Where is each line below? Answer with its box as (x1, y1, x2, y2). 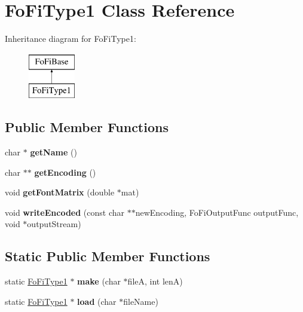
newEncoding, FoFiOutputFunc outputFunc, (135, 206, 299, 218)
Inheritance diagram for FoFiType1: (5, 32, 136, 45)
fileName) (123, 295, 158, 307)
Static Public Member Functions (5, 247, 210, 265)
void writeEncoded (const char (5, 206, 124, 218)
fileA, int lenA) (127, 275, 183, 287)
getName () (30, 146, 77, 158)
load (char (77, 295, 117, 307)
